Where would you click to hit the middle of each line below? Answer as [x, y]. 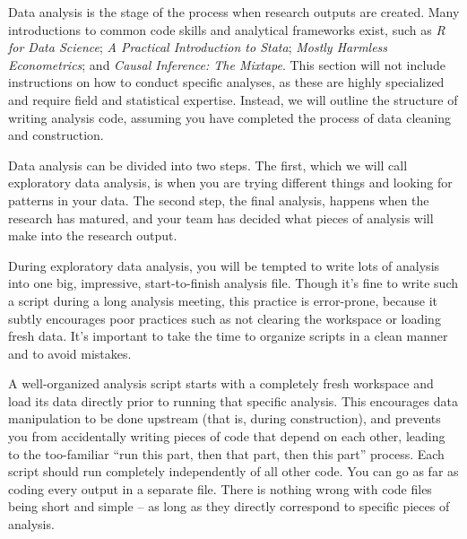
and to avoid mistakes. [70, 353]
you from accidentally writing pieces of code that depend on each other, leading [227, 436]
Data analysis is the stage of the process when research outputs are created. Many [234, 12]
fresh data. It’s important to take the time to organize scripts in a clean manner [228, 336]
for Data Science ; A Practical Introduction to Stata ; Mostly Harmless [198, 47]
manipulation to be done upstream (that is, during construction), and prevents [225, 418]
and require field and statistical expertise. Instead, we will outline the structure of [233, 99]
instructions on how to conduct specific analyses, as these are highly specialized [226, 82]
